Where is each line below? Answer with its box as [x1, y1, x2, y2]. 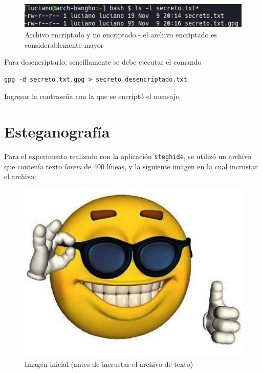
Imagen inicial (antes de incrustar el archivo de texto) [25, 359, 193, 369]
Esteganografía [4, 121, 110, 142]
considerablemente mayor [25, 39, 104, 50]
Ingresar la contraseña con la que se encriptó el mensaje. [4, 91, 181, 102]
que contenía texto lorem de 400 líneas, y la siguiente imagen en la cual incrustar [4, 161, 258, 171]
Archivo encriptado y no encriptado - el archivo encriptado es [25, 29, 217, 40]
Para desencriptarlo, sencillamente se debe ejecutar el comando [4, 56, 202, 67]
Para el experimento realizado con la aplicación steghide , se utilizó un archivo [4, 151, 251, 162]
